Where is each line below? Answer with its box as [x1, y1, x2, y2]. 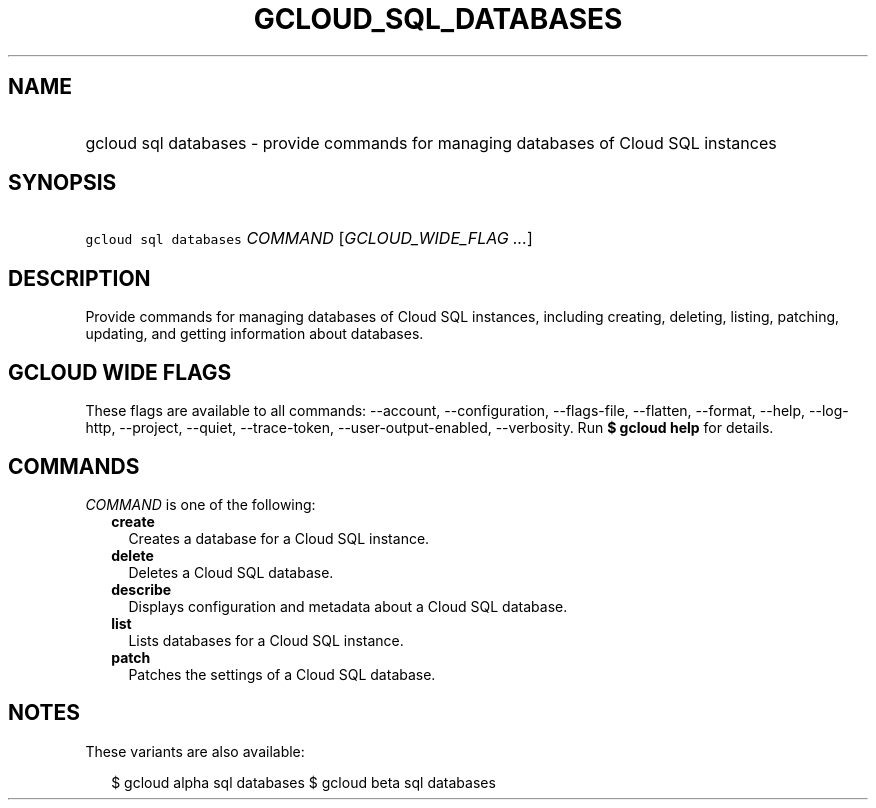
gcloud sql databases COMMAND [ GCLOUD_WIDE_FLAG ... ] [85, 228, 533, 249]
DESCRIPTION [8, 265, 151, 291]
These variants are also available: [85, 742, 305, 760]
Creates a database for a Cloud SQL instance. [128, 529, 430, 547]
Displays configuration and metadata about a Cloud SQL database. [128, 597, 568, 615]
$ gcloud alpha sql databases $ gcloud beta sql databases [111, 773, 496, 791]
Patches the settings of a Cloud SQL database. [128, 665, 436, 683]
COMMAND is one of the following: [85, 495, 316, 513]
